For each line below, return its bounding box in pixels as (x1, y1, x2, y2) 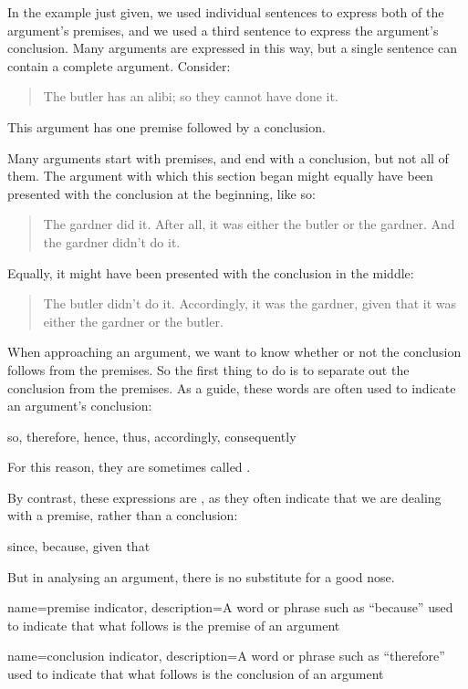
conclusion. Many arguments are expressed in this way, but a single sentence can (7, 38, 457, 57)
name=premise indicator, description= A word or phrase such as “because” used (7, 598, 453, 617)
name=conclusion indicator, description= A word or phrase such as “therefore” (7, 646, 445, 665)
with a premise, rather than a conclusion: (7, 506, 238, 525)
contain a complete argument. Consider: (7, 56, 231, 75)
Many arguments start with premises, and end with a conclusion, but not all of (7, 148, 449, 167)
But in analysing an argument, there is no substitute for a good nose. (7, 567, 395, 586)
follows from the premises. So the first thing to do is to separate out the (7, 360, 410, 379)
